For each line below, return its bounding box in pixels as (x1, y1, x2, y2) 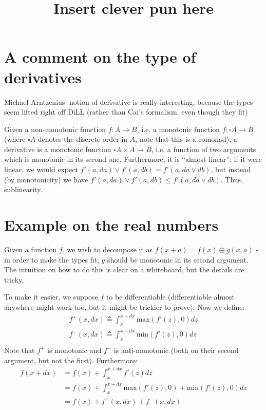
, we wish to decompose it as (62, 244, 153, 254)
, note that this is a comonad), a (135, 134, 237, 144)
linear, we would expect (4, 164, 78, 175)
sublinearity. (4, 184, 43, 195)
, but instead (211, 164, 251, 175)
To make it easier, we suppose (4, 291, 98, 302)
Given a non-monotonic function (4, 123, 106, 134)
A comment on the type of (4, 46, 196, 67)
